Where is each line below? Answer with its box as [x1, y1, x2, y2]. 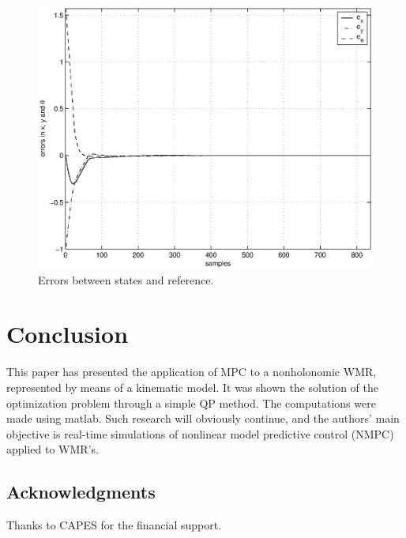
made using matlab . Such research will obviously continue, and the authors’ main [6, 410, 400, 427]
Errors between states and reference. [38, 271, 214, 288]
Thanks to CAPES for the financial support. [6, 517, 222, 533]
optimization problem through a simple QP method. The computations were [6, 394, 376, 411]
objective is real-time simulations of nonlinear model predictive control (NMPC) [6, 425, 394, 442]
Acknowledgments [6, 480, 156, 504]
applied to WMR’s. [6, 441, 99, 457]
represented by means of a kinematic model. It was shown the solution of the [6, 378, 378, 395]
